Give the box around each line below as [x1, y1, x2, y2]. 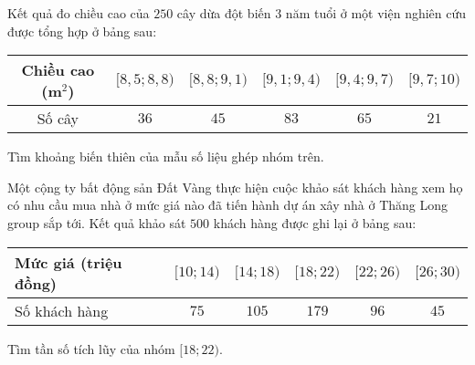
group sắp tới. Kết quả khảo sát [7, 213, 186, 232]
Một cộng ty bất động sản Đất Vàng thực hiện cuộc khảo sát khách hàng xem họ [7, 177, 463, 196]
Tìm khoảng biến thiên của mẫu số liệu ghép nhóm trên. [7, 147, 324, 166]
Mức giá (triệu [15, 251, 122, 273]
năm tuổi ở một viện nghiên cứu [285, 4, 467, 22]
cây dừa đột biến [176, 4, 271, 22]
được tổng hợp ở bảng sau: [7, 21, 157, 40]
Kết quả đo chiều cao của [7, 4, 150, 22]
